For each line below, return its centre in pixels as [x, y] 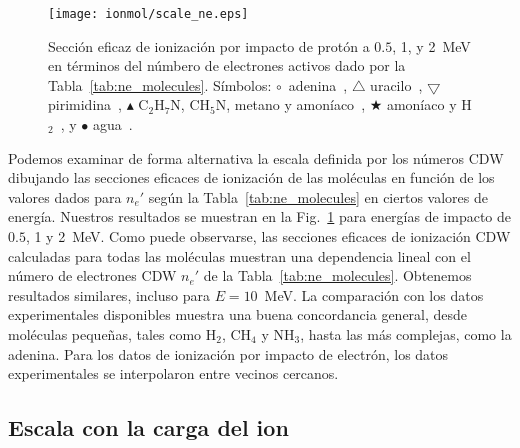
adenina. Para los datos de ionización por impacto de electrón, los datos [228, 353]
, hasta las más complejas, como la [406, 333]
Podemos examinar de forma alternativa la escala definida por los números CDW [256, 157]
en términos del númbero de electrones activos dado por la [227, 65]
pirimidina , [85, 104]
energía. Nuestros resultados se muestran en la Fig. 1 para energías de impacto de [259, 216]
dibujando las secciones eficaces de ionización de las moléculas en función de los [251, 177]
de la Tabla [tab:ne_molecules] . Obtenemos [337, 275]
